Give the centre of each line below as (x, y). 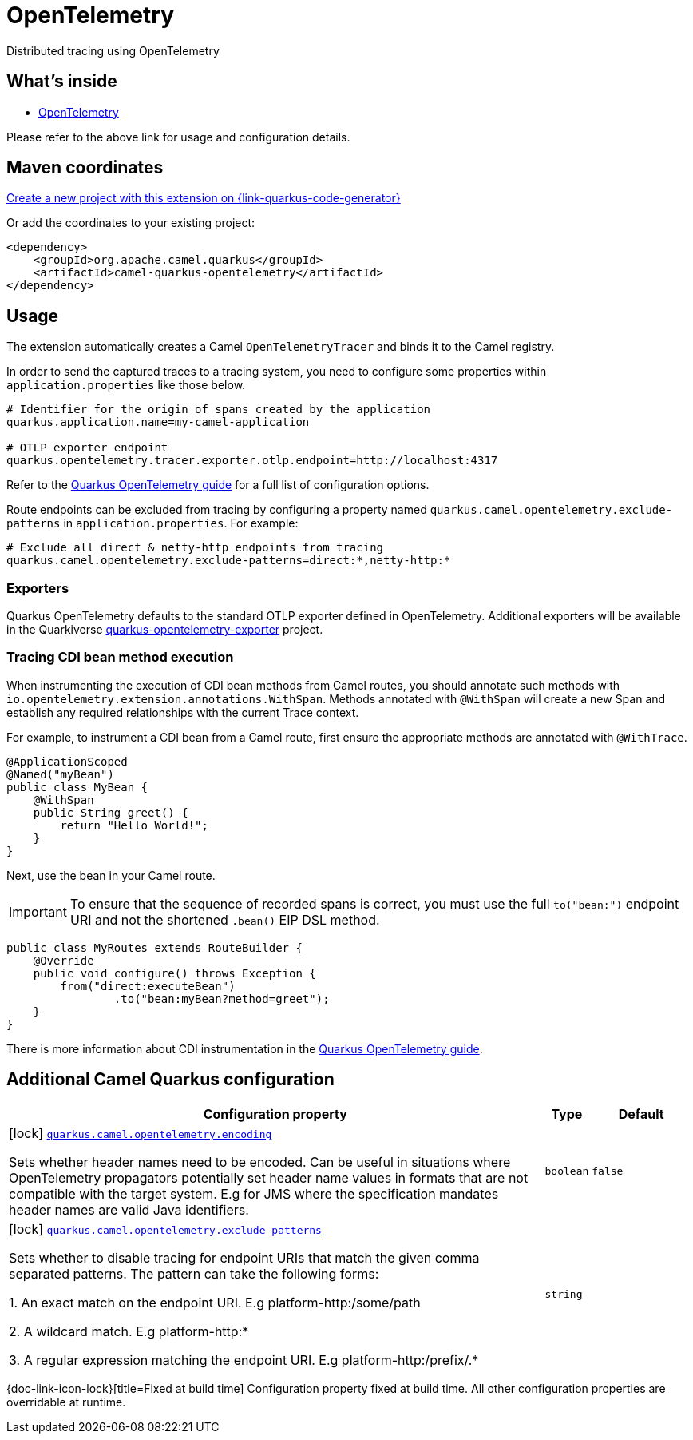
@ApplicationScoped (67, 761)
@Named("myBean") (60, 774)
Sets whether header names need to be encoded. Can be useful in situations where (260, 1162)
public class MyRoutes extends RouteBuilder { (154, 947)
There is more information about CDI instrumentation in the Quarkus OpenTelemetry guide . (245, 1048)
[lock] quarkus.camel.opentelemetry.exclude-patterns (165, 1229)
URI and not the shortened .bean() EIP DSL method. (225, 919)
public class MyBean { (77, 787)
